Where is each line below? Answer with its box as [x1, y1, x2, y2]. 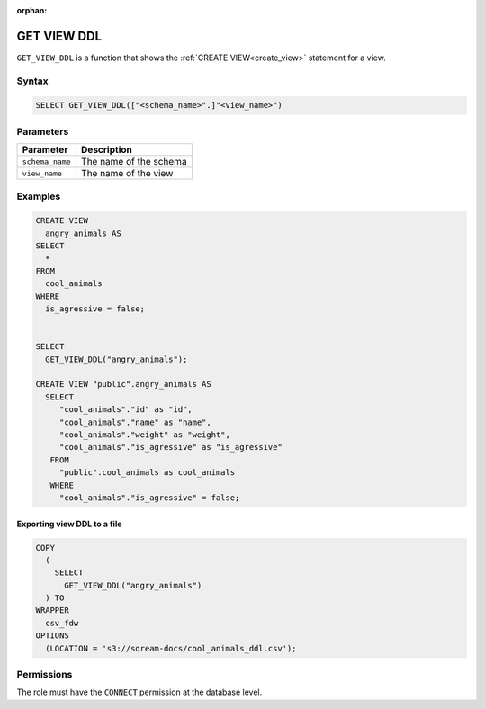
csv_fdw [45, 617, 79, 628]
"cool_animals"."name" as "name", [58, 417, 211, 427]
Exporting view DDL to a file [16, 518, 122, 529]
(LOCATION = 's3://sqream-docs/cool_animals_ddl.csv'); [45, 643, 297, 653]
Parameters [16, 125, 69, 138]
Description [81, 144, 132, 157]
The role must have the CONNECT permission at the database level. [16, 687, 263, 697]
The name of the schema [81, 156, 188, 168]
